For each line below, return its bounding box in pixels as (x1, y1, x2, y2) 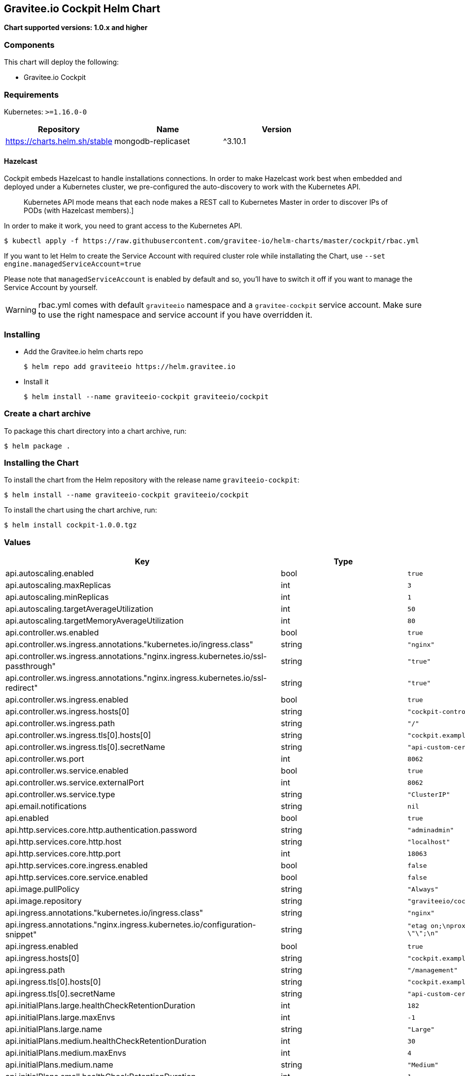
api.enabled (5, 813, 49, 823)
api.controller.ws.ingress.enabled (5, 695, 129, 705)
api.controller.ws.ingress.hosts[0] (5, 706, 130, 717)
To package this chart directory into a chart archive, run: (4, 426, 187, 435)
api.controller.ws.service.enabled (5, 766, 129, 776)
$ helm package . (4, 442, 70, 450)
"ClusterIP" (407, 790, 450, 798)
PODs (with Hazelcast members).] (24, 206, 134, 215)
